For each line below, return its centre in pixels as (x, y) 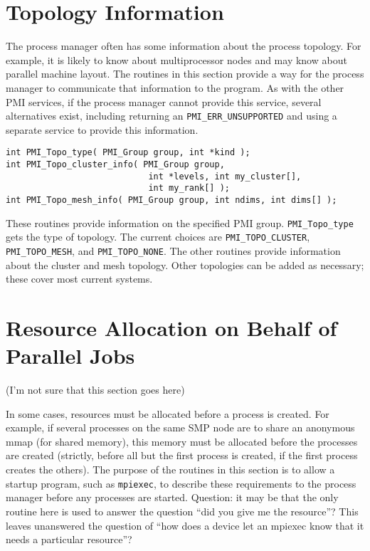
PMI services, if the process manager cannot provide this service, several (164, 101)
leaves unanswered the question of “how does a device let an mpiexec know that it (185, 525)
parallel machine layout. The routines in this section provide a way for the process (185, 74)
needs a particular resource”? (69, 539)
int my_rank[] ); (189, 188)
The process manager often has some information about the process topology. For (184, 46)
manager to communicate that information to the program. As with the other (175, 87)
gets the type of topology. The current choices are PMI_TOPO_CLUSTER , (158, 237)
